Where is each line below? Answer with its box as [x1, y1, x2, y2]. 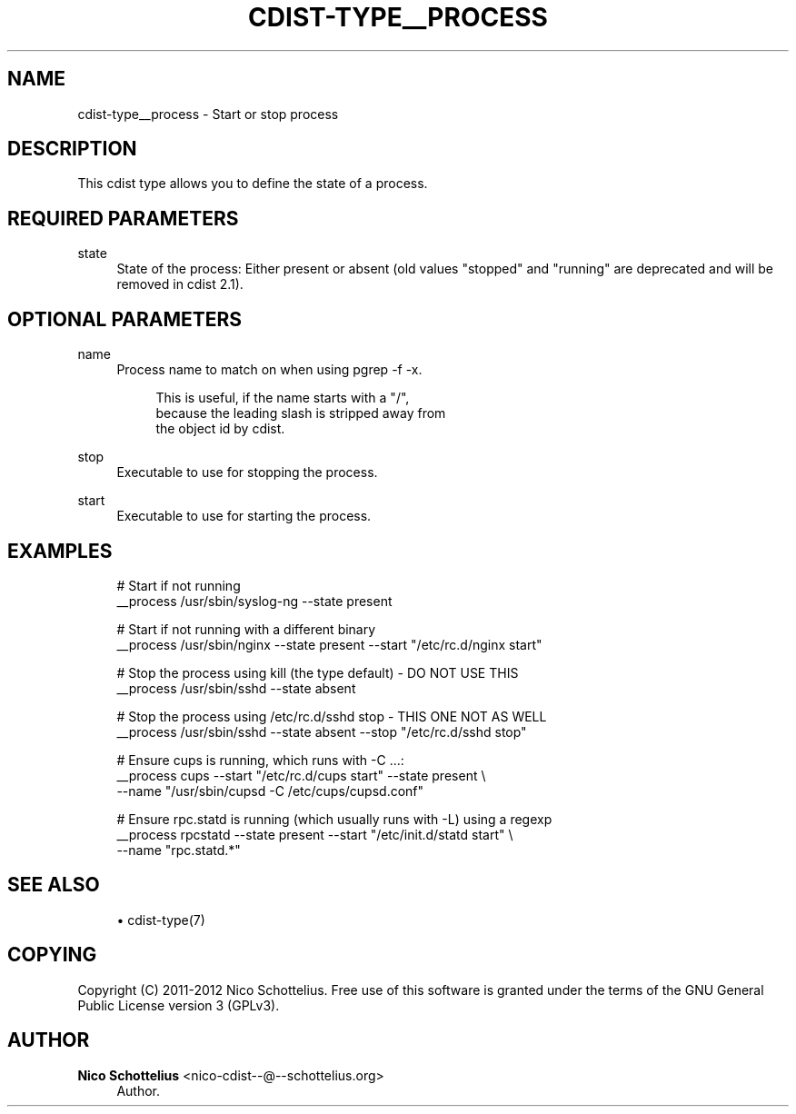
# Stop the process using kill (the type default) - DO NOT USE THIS [116, 664, 519, 681]
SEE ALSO [7, 873, 100, 897]
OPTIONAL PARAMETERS [7, 307, 243, 331]
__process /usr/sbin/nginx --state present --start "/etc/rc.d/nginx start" [116, 636, 542, 652]
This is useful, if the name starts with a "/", [155, 390, 410, 406]
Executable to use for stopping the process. [116, 464, 378, 481]
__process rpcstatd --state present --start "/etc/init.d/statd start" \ [116, 826, 513, 842]
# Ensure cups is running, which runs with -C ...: [116, 751, 404, 768]
